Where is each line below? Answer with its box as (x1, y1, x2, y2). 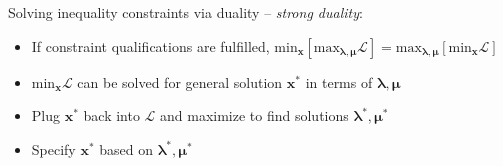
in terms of (305, 71, 373, 92)
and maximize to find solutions (160, 105, 349, 126)
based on (99, 138, 154, 159)
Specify (31, 138, 76, 159)
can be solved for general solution (77, 71, 283, 92)
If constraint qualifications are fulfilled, (31, 35, 270, 56)
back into (83, 105, 140, 126)
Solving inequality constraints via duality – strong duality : (8, 2, 363, 22)
